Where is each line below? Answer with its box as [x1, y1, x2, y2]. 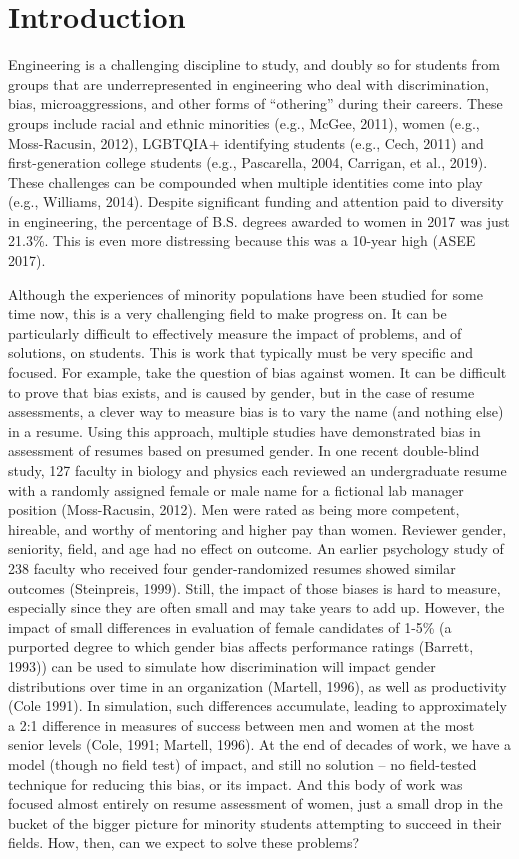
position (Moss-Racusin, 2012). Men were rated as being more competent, [8, 499, 460, 520]
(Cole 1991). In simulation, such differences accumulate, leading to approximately [8, 695, 507, 716]
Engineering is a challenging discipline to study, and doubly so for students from [8, 54, 500, 75]
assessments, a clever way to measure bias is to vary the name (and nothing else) [8, 401, 504, 422]
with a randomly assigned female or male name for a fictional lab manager [8, 479, 464, 500]
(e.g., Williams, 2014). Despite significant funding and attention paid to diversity [8, 191, 504, 212]
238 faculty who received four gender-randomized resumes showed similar [8, 557, 456, 578]
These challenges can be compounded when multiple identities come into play [8, 171, 483, 192]
